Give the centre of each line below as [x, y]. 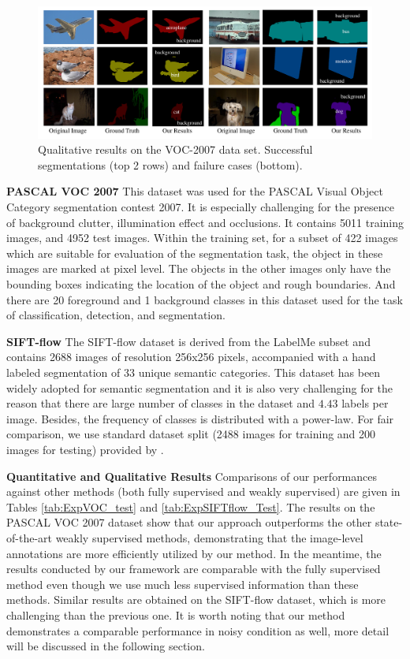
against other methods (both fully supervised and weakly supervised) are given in [203, 491]
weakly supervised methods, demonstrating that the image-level [209, 537]
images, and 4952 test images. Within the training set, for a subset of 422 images [202, 238]
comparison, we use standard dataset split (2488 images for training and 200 [191, 434]
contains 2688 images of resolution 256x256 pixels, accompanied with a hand [191, 357]
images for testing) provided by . [85, 449]
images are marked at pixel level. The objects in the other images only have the [199, 268]
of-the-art [29, 537]
